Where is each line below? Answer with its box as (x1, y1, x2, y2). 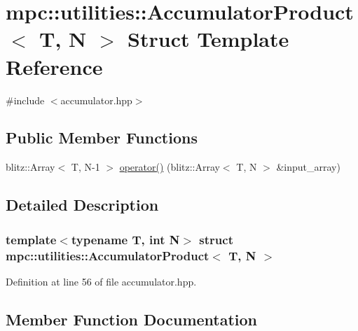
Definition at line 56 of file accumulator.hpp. (6, 274, 197, 288)
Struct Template (128, 24, 289, 53)
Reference (6, 52, 103, 80)
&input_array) (276, 160, 340, 174)
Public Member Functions (6, 127, 198, 148)
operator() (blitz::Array (119, 160, 220, 174)
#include (6, 92, 45, 107)
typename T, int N (71, 230, 180, 248)
